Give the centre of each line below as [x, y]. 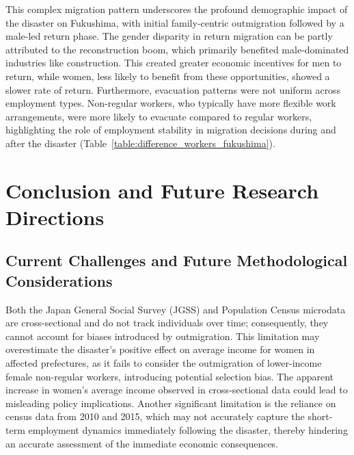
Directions [55, 217]
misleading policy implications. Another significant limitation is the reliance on [171, 403]
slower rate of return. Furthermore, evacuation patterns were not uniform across [173, 89]
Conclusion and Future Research [162, 190]
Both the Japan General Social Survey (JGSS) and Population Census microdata [176, 309]
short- [320, 416]
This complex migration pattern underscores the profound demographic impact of [177, 9]
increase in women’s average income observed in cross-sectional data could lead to [177, 390]
